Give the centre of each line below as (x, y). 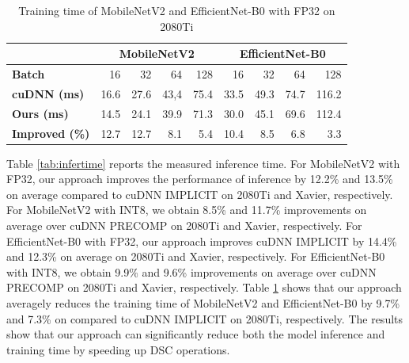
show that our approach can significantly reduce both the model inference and (196, 334)
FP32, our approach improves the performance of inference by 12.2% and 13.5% (200, 179)
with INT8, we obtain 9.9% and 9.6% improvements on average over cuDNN (191, 271)
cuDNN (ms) (48, 93)
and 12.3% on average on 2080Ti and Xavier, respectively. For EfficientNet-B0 (196, 256)
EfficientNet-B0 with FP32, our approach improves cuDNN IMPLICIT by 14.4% (202, 241)
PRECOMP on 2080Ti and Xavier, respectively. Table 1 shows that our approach (204, 287)
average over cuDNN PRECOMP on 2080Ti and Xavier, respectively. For (184, 225)
